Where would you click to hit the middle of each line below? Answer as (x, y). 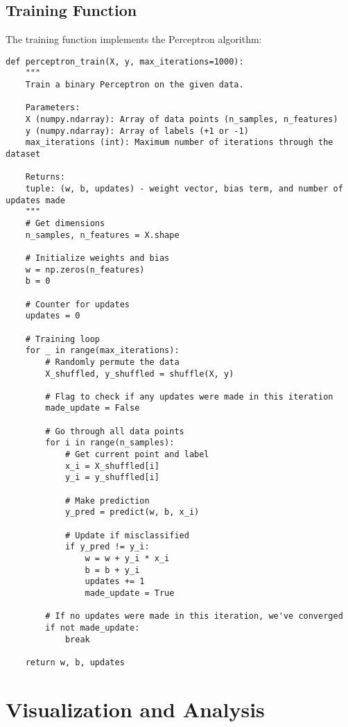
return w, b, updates (75, 662)
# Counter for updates (77, 304)
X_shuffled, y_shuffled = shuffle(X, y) (140, 374)
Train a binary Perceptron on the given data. (134, 85)
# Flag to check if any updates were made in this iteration (189, 396)
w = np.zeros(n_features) (85, 270)
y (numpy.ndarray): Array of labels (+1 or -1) (137, 131)
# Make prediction (107, 501)
